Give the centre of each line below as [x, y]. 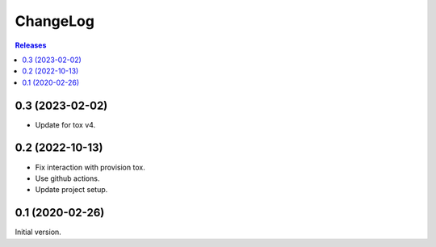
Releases [31, 45]
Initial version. [38, 232]
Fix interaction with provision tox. [90, 167]
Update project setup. [71, 190]
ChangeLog [55, 21]
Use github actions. [67, 178]
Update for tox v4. [65, 124]
